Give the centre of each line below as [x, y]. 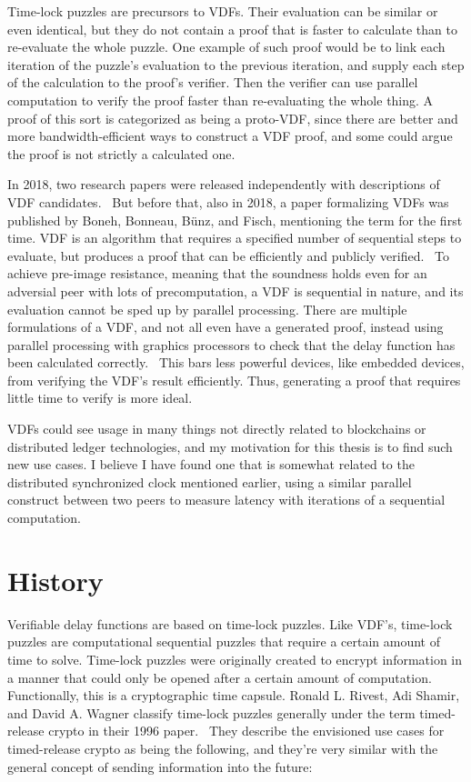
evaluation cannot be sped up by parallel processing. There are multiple [207, 309]
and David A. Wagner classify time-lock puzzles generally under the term [211, 712]
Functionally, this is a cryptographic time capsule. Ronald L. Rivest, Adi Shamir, [234, 695]
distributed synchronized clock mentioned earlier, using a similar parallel [210, 481]
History [55, 580]
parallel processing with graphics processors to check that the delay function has [231, 344]
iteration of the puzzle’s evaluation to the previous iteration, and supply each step [236, 64]
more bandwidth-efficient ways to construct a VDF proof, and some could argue [230, 136]
